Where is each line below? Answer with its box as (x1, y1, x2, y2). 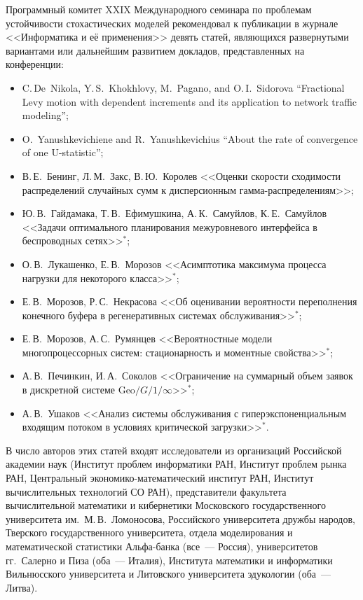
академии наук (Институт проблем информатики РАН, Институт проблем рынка (6, 456, 347, 471)
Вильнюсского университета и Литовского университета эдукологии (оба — (6, 566, 331, 581)
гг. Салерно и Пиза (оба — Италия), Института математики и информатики (6, 552, 333, 567)
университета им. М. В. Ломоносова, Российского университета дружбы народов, (6, 511, 355, 526)
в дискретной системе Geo (22, 382, 135, 397)
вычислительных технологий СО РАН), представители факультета (6, 484, 287, 498)
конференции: (6, 57, 64, 71)
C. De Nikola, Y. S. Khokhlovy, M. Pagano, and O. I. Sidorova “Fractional (22, 80, 345, 95)
